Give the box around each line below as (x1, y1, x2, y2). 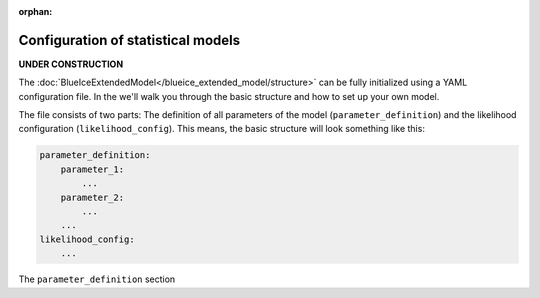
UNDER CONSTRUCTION (18, 58, 124, 70)
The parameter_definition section (18, 273, 176, 285)
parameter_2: (60, 191, 125, 203)
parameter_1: (60, 163, 125, 175)
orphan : (18, 6, 53, 17)
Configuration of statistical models (18, 31, 240, 49)
